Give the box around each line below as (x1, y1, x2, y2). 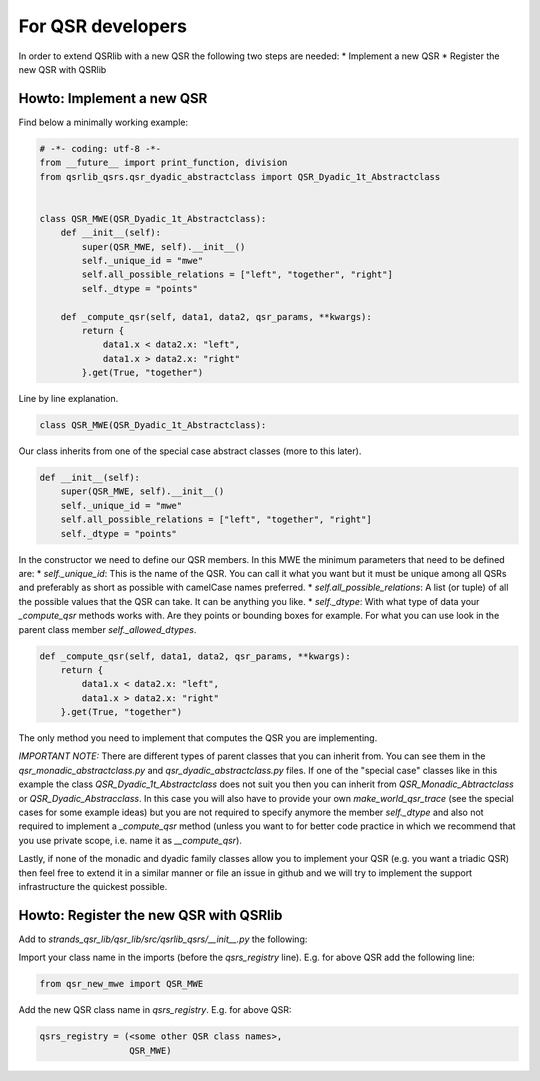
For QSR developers (18, 15, 187, 37)
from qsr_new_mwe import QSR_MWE (39, 978, 204, 990)
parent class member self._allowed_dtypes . (18, 623, 197, 635)
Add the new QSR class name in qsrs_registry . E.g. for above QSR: (18, 1004, 292, 1016)
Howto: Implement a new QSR (18, 90, 208, 107)
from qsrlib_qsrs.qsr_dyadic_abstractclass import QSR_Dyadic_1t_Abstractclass (39, 171, 441, 182)
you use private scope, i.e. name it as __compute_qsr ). (18, 834, 242, 846)
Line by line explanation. (18, 393, 119, 405)
